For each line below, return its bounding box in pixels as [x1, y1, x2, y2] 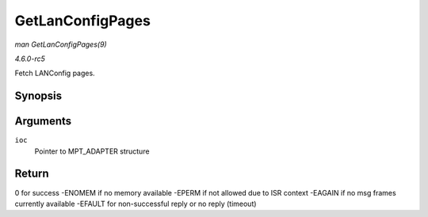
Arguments [14, 115, 72, 128]
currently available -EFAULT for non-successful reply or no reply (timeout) [14, 199, 257, 208]
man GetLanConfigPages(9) [14, 40, 107, 49]
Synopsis [14, 89, 63, 103]
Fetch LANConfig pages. [14, 68, 95, 78]
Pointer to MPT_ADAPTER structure [34, 147, 150, 156]
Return [14, 167, 49, 181]
